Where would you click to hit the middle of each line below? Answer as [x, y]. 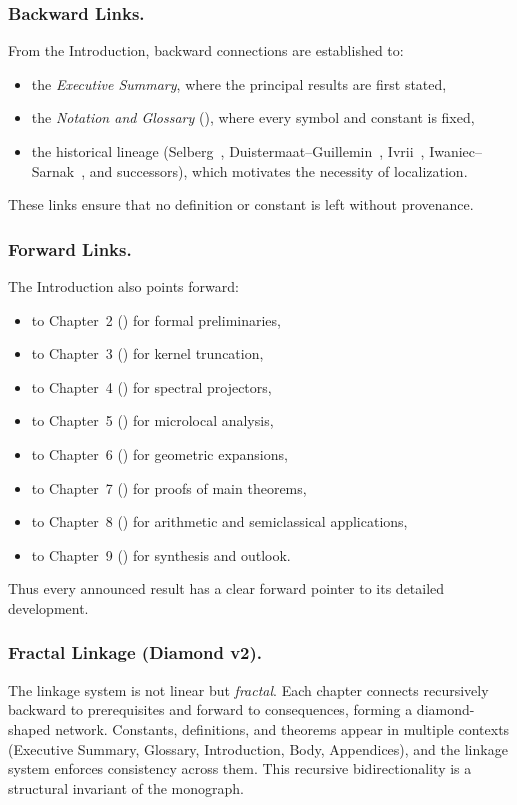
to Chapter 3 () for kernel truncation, [147, 353]
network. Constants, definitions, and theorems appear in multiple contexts [282, 728]
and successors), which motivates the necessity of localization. [278, 170]
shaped [29, 728]
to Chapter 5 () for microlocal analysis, [152, 420]
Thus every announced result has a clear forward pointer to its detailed [226, 588]
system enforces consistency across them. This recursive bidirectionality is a [240, 768]
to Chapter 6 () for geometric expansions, [159, 453]
